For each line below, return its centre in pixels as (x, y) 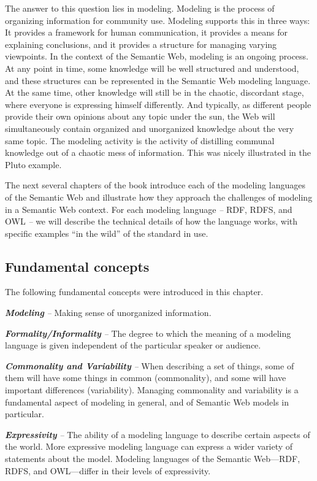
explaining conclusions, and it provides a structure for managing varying (141, 44)
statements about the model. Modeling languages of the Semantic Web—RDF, (153, 459)
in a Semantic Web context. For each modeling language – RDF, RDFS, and (149, 209)
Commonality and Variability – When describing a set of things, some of (150, 365)
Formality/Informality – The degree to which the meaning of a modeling (148, 333)
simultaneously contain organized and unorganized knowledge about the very (150, 128)
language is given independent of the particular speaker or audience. (133, 345)
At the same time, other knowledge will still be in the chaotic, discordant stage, (155, 92)
